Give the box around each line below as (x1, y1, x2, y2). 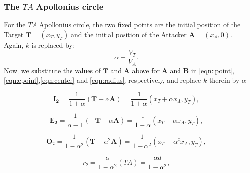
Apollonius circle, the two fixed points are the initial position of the (39, 19, 241, 30)
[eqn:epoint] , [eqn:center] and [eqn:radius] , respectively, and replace (4, 75, 201, 85)
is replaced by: (31, 39, 74, 50)
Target (4, 29, 24, 39)
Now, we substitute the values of (4, 65, 101, 75)
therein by (209, 75, 240, 85)
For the (4, 19, 26, 30)
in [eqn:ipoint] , (191, 65, 234, 75)
